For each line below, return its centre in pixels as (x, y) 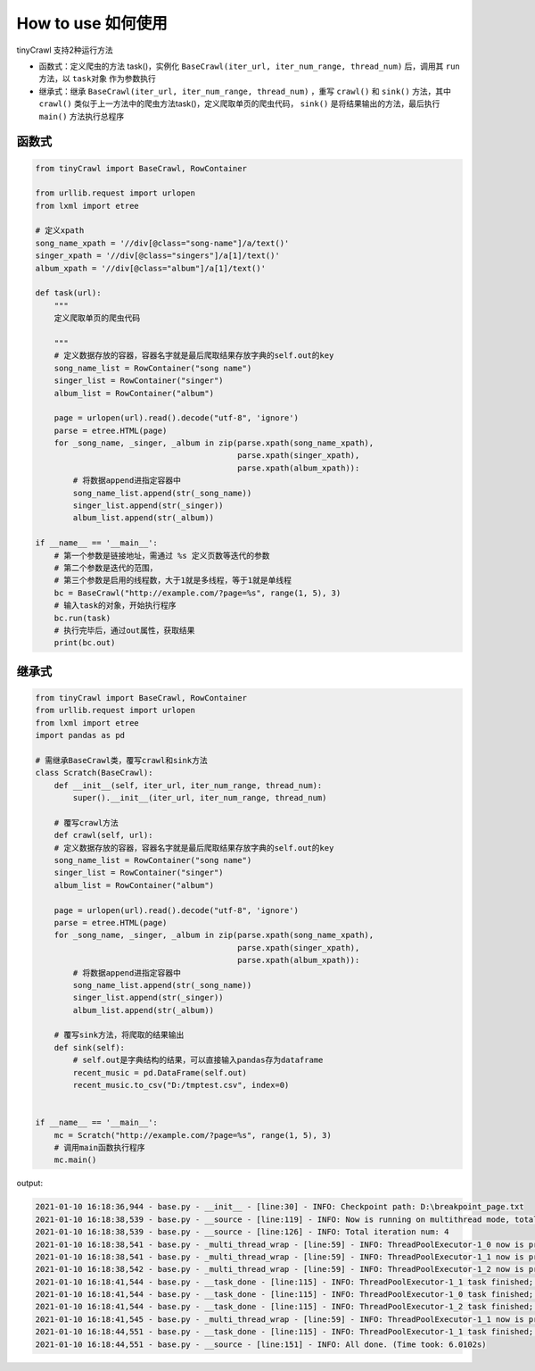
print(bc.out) (85, 643)
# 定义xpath (60, 231)
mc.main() (75, 1160)
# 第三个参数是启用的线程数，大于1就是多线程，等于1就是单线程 (173, 581)
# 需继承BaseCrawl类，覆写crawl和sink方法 (122, 760)
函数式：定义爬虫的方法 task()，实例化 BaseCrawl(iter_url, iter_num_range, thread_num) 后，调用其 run (249, 66)
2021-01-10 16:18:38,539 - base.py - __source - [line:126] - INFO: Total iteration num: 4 (242, 1232)
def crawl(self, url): (103, 835)
